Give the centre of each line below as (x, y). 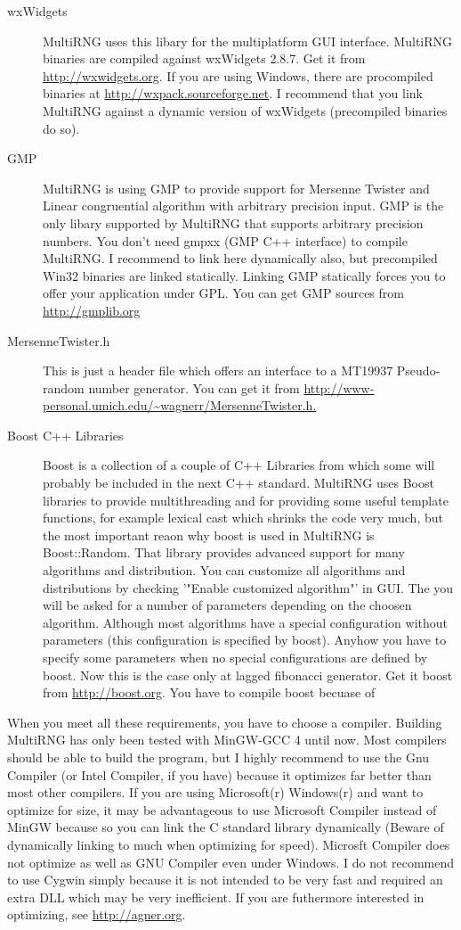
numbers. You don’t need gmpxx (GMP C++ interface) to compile (225, 240)
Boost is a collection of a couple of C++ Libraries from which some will (239, 465)
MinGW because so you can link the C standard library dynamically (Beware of (226, 827)
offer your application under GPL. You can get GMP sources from (223, 293)
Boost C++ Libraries (65, 435)
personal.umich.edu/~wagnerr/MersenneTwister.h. (180, 405)
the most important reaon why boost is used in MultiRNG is (209, 535)
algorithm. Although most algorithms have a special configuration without (245, 622)
